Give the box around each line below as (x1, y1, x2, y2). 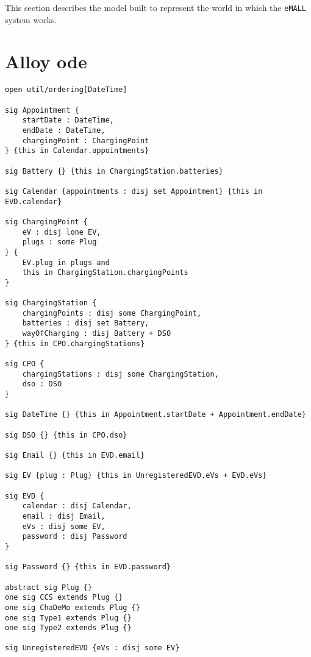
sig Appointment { (5, 105, 79, 115)
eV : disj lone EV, (22, 227, 101, 236)
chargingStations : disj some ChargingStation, (22, 369, 219, 378)
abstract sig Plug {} (5, 583, 93, 592)
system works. (5, 13, 57, 26)
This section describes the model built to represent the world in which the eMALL (5, 1, 307, 13)
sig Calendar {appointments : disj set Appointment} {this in (5, 186, 263, 196)
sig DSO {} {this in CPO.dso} (5, 430, 127, 439)
